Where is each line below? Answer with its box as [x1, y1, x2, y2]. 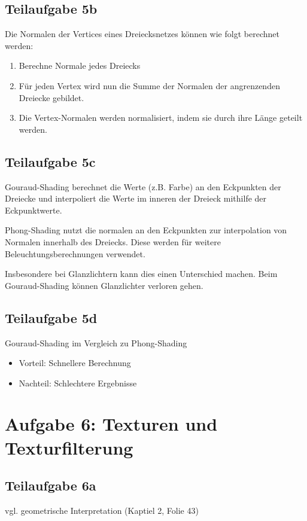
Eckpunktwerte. [5, 203, 62, 216]
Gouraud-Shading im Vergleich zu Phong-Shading [5, 336, 187, 349]
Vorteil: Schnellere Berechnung [19, 357, 131, 369]
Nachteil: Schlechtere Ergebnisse [19, 376, 137, 389]
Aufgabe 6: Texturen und [5, 412, 218, 436]
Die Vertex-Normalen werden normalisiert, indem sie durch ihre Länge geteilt [19, 111, 303, 124]
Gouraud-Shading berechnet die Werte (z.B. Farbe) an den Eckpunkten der [5, 180, 281, 193]
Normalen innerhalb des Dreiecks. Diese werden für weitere [5, 235, 221, 248]
